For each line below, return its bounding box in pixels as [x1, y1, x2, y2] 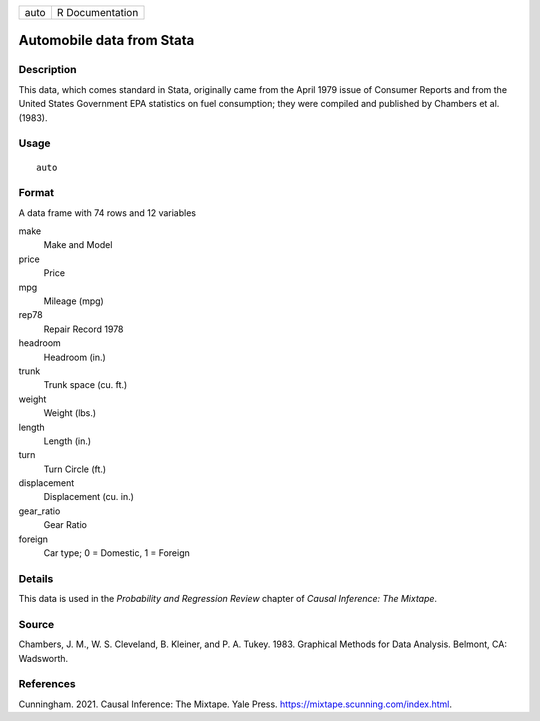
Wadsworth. [18, 652, 69, 664]
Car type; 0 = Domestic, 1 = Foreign [43, 547, 190, 559]
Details [18, 571, 54, 585]
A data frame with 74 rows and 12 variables [18, 206, 197, 219]
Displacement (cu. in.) [43, 491, 135, 503]
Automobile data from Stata [18, 32, 195, 49]
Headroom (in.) [43, 351, 107, 363]
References [18, 677, 76, 691]
